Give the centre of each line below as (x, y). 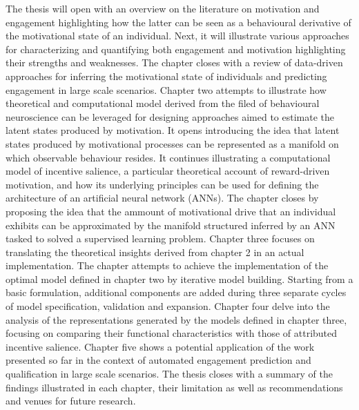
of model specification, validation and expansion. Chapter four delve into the (168, 306)
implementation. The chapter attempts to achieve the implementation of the (167, 265)
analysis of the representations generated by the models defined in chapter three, (176, 319)
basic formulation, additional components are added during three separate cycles (176, 292)
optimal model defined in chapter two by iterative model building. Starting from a (179, 279)
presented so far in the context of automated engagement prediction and (158, 360)
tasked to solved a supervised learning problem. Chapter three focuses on (160, 238)
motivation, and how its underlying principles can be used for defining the (162, 184)
